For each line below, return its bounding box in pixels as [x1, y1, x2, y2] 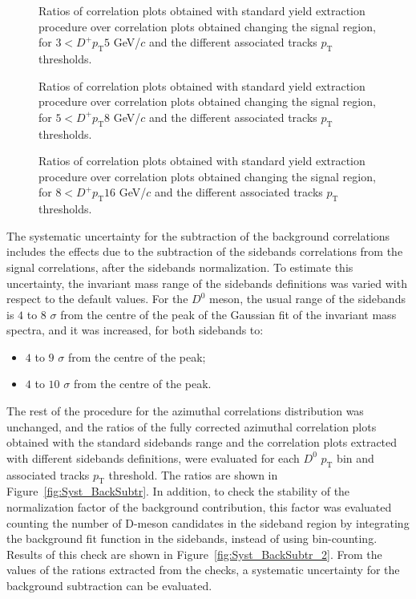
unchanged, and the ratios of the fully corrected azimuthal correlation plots [6, 418, 377, 435]
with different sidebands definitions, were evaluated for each [6, 449, 300, 466]
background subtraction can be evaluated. [6, 577, 212, 594]
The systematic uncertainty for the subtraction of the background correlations [6, 227, 390, 244]
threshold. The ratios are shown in [108, 466, 278, 483]
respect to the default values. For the [6, 290, 188, 307]
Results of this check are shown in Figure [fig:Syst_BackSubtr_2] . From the [6, 545, 382, 562]
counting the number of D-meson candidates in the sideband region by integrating [6, 514, 410, 531]
